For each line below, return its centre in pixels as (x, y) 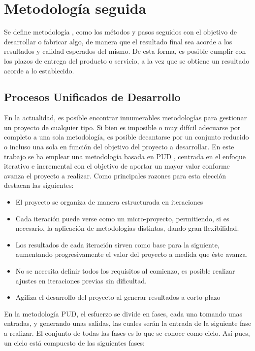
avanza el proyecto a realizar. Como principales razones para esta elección (115, 175)
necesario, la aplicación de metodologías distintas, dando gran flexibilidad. (127, 228)
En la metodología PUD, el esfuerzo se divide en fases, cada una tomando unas (123, 313)
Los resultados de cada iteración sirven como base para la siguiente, (117, 244)
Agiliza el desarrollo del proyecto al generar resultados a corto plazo (118, 297)
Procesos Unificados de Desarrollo (92, 97)
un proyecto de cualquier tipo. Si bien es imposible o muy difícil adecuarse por (122, 127)
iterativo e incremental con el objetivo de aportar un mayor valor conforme (117, 166)
